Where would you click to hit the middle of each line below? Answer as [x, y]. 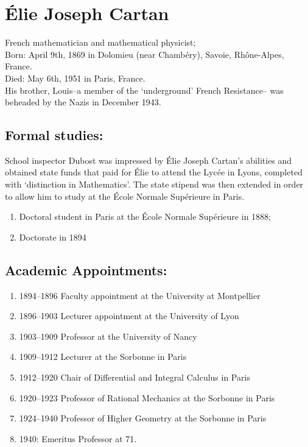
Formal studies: [54, 135]
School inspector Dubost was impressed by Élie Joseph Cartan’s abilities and [149, 160]
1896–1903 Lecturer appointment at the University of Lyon [129, 316]
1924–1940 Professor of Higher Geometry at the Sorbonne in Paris [143, 418]
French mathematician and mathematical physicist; [100, 42]
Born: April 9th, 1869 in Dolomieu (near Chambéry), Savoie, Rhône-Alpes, [145, 54]
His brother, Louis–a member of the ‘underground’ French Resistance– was [144, 90]
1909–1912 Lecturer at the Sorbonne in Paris [103, 357]
